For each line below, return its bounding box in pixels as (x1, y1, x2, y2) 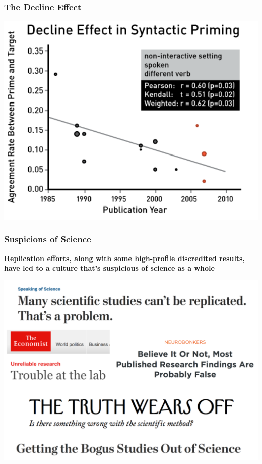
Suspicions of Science (4, 233, 91, 245)
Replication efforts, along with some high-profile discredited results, (4, 252, 245, 263)
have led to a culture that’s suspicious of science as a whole (4, 263, 215, 273)
